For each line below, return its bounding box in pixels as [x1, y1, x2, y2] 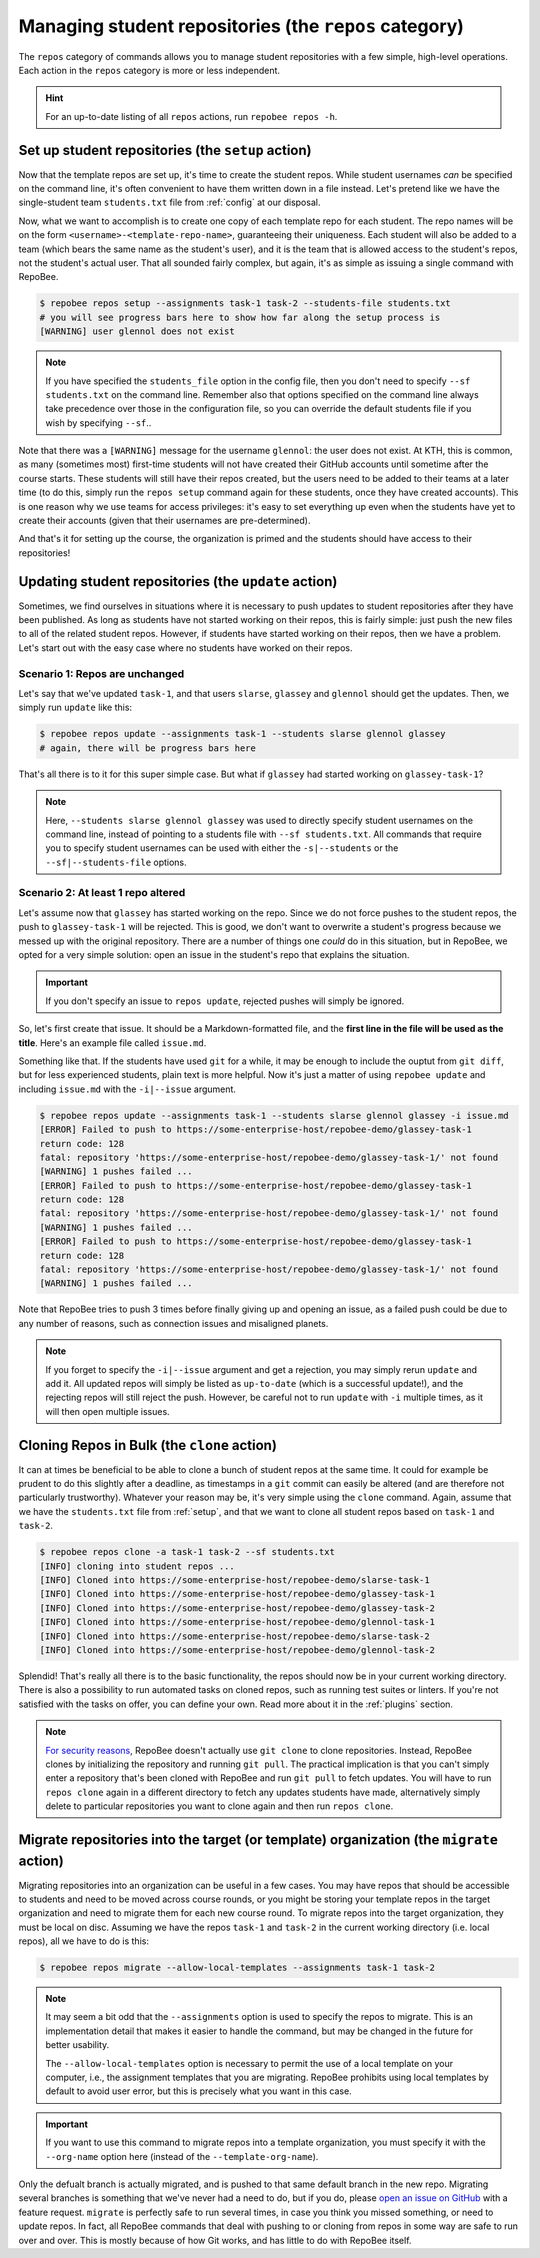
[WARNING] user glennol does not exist [39, 326, 235, 337]
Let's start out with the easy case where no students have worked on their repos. [18, 641, 353, 654]
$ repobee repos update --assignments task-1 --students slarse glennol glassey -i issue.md [39, 1110, 509, 1121]
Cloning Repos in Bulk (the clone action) [18, 1436, 277, 1454]
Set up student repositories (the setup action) [18, 141, 312, 159]
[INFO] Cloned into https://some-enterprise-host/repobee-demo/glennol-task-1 [39, 1616, 435, 1628]
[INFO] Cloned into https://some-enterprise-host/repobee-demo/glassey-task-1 [39, 1588, 435, 1600]
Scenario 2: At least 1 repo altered [18, 886, 186, 900]
